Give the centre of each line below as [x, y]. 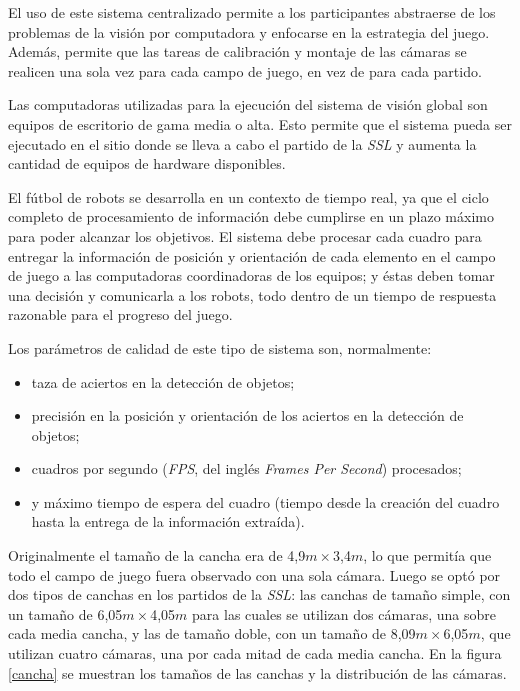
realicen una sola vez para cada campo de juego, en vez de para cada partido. [245, 70]
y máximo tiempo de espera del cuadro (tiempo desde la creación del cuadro [265, 501]
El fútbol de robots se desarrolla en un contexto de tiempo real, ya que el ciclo [248, 196]
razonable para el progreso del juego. [120, 314]
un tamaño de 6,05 [65, 613]
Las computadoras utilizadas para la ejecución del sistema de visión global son [248, 104]
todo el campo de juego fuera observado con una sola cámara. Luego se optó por [254, 574]
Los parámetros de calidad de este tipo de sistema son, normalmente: [220, 347]
